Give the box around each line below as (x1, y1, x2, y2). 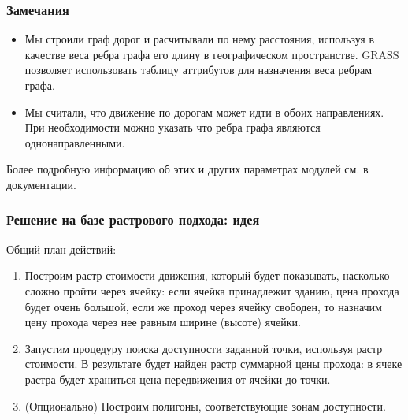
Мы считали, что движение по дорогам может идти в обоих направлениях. (24, 103, 384, 120)
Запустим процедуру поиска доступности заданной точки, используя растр (24, 340, 383, 356)
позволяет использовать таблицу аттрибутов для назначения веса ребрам (24, 61, 372, 78)
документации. (6, 176, 76, 192)
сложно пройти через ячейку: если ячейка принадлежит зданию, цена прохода (24, 282, 399, 299)
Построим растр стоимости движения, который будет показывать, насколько (24, 267, 390, 284)
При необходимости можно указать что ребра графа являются (24, 119, 321, 136)
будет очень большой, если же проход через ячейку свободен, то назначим (24, 298, 382, 314)
